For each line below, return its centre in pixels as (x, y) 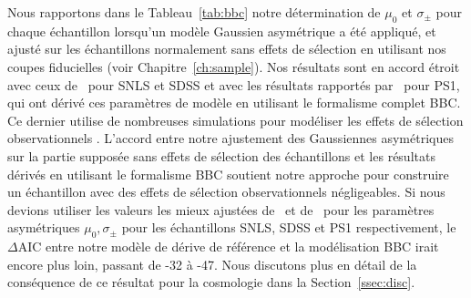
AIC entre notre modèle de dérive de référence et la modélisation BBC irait (228, 247)
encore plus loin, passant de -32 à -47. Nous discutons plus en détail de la (212, 264)
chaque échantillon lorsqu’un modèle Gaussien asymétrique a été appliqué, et (222, 31)
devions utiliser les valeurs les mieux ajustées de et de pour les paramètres (221, 209)
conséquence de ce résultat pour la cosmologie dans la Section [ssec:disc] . (211, 282)
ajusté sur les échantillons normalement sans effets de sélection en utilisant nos (227, 49)
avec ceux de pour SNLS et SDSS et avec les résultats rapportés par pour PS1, (234, 84)
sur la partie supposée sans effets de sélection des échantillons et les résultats (221, 155)
